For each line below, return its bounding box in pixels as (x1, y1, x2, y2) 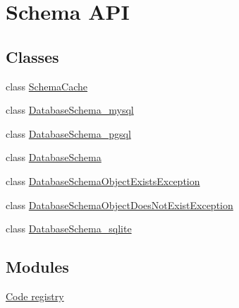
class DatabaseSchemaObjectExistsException (6, 173, 200, 188)
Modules (6, 256, 69, 278)
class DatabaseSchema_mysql (6, 102, 134, 117)
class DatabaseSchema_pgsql (6, 126, 131, 141)
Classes (6, 45, 59, 67)
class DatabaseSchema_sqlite (6, 221, 132, 236)
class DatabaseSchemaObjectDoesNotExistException (6, 197, 233, 212)
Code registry (6, 288, 64, 303)
